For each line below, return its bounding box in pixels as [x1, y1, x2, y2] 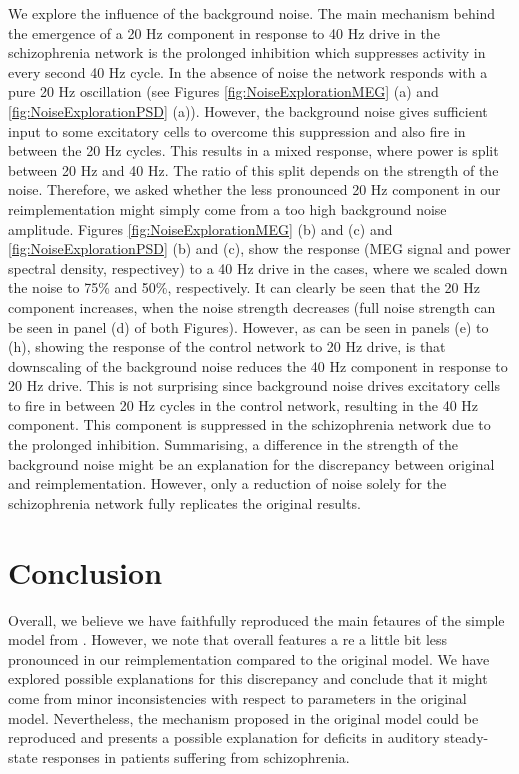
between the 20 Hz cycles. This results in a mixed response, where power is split [8, 140, 499, 161]
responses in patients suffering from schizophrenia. [42, 746, 350, 767]
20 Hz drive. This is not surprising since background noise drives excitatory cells [8, 375, 500, 396]
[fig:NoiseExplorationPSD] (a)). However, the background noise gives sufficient [8, 100, 488, 121]
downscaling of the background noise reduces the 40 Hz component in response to [8, 355, 508, 376]
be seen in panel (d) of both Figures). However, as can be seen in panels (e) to [8, 316, 489, 337]
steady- [444, 727, 489, 748]
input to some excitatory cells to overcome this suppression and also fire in [8, 120, 466, 141]
